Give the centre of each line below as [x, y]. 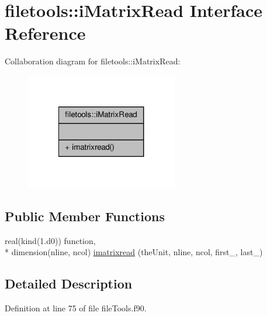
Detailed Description [69, 284]
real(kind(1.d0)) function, [50, 240]
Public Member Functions [85, 216]
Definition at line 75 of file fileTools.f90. [76, 308]
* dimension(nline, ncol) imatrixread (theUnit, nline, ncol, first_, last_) [134, 252]
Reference [45, 33]
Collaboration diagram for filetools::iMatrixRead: [93, 61]
